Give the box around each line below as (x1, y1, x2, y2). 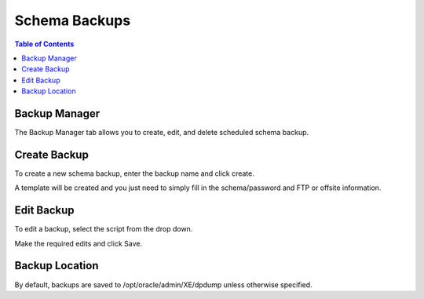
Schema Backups (14, 12, 131, 29)
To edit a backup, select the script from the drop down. (14, 224, 193, 234)
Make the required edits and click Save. (14, 239, 143, 248)
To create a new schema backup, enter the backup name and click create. (14, 169, 254, 178)
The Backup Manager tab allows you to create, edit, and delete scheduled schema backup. (14, 128, 309, 137)
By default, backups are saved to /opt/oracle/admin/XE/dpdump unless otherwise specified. (14, 279, 313, 290)
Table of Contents (14, 39, 75, 49)
